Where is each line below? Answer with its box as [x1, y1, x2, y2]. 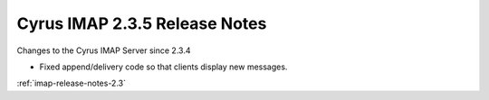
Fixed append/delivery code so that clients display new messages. [39, 61, 288, 72]
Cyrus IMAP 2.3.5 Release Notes [16, 14, 267, 33]
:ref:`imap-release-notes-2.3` [16, 77, 127, 89]
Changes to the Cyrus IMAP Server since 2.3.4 [16, 45, 191, 56]
